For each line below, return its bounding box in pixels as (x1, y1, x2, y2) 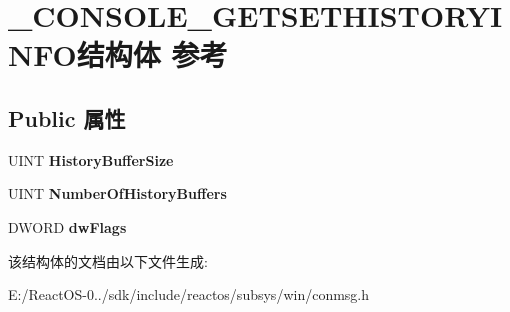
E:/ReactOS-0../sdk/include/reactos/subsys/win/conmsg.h (8, 284, 370, 305)
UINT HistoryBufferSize (8, 149, 174, 170)
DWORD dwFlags (8, 216, 127, 237)
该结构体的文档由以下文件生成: (8, 250, 208, 271)
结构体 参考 (76, 34, 228, 75)
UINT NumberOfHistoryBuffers (8, 183, 227, 204)
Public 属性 (8, 102, 126, 133)
